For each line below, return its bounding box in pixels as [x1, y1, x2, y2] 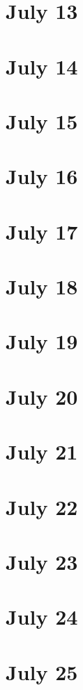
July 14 [6, 51, 78, 80]
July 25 [6, 657, 78, 686]
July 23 [6, 547, 78, 575]
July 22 [6, 492, 78, 521]
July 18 [6, 272, 78, 301]
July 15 [6, 106, 78, 135]
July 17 [6, 216, 78, 245]
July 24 [6, 602, 78, 631]
